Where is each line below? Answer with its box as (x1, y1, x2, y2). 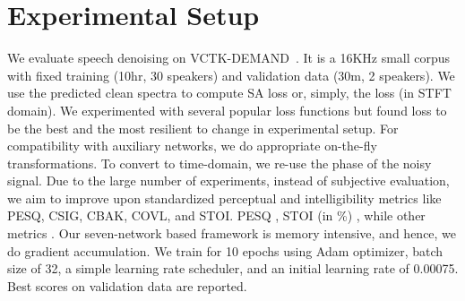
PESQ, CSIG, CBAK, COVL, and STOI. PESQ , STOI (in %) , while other (7, 206, 426, 225)
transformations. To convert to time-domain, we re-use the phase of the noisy (7, 153, 432, 172)
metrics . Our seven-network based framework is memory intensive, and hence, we (7, 224, 457, 243)
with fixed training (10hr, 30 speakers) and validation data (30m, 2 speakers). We (7, 65, 455, 84)
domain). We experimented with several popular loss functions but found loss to (7, 100, 447, 119)
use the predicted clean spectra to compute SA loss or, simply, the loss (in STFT (7, 83, 452, 102)
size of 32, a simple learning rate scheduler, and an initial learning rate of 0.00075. (7, 259, 459, 278)
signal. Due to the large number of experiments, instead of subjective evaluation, (7, 171, 450, 190)
